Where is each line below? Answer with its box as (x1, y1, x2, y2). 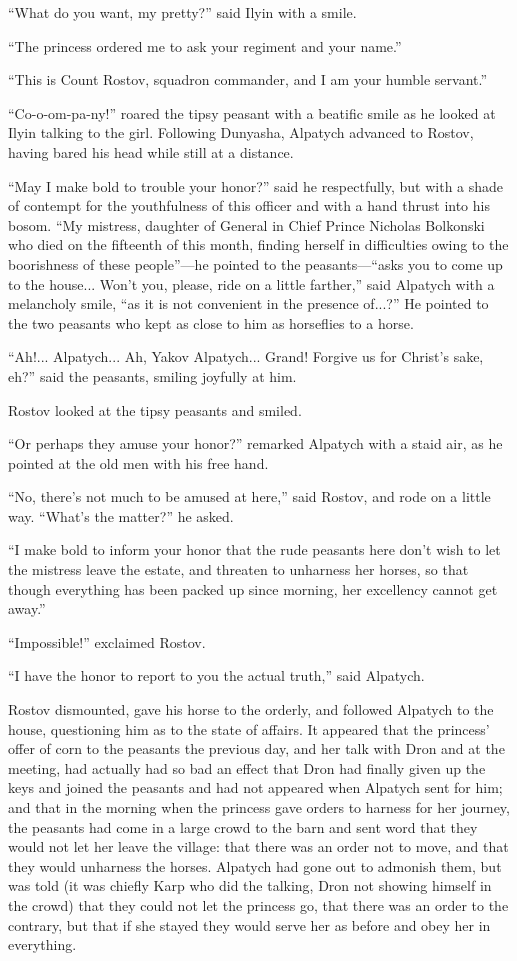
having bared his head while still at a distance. (8, 141, 294, 162)
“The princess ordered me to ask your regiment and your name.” (8, 35, 402, 56)
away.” (8, 598, 46, 619)
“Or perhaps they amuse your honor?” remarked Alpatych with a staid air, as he (8, 433, 503, 454)
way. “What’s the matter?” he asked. (8, 505, 234, 526)
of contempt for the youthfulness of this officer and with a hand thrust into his (8, 195, 490, 216)
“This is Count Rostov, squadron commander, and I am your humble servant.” (8, 69, 488, 90)
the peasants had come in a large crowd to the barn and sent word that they (8, 816, 478, 837)
